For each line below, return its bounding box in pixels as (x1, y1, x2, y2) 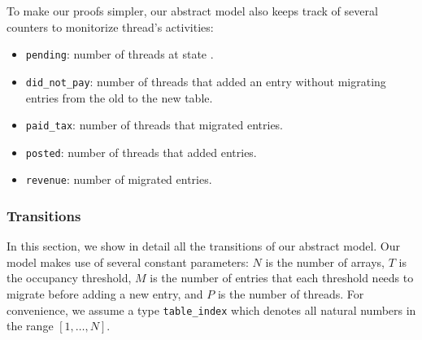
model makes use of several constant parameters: (7, 253, 249, 270)
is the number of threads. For (217, 286, 364, 303)
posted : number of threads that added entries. (25, 143, 257, 160)
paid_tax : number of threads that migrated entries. (25, 116, 284, 133)
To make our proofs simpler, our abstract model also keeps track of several (7, 2, 378, 19)
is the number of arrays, (265, 253, 385, 270)
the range (7, 317, 54, 334)
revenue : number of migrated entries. (25, 171, 212, 188)
